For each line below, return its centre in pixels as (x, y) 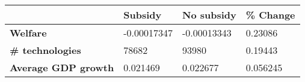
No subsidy (209, 15)
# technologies (45, 50)
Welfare (28, 33)
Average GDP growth (62, 67)
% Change (270, 15)
